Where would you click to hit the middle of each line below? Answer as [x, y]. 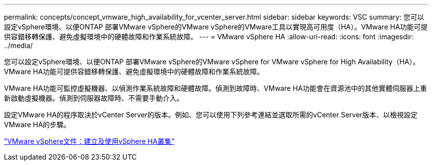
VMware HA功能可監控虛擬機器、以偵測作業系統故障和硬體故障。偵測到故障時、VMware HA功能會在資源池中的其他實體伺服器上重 [216, 88]
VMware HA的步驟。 [37, 124]
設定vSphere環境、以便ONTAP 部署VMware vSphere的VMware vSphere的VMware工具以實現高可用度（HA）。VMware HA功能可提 [216, 27]
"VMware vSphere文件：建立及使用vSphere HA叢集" [89, 141]
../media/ [18, 45]
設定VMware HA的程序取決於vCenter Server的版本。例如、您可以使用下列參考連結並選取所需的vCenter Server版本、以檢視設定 [211, 115]
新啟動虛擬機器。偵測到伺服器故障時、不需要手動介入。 [94, 98]
